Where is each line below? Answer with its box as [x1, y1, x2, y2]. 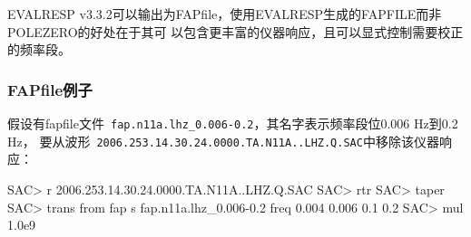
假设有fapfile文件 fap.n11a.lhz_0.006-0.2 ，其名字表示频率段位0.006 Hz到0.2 [7, 114, 458, 132]
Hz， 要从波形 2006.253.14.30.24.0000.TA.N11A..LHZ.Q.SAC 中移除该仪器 [7, 131, 439, 150]
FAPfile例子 [7, 78, 93, 100]
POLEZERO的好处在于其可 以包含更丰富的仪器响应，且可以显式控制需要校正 [7, 22, 464, 41]
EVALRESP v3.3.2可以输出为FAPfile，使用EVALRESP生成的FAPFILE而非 [7, 5, 442, 23]
